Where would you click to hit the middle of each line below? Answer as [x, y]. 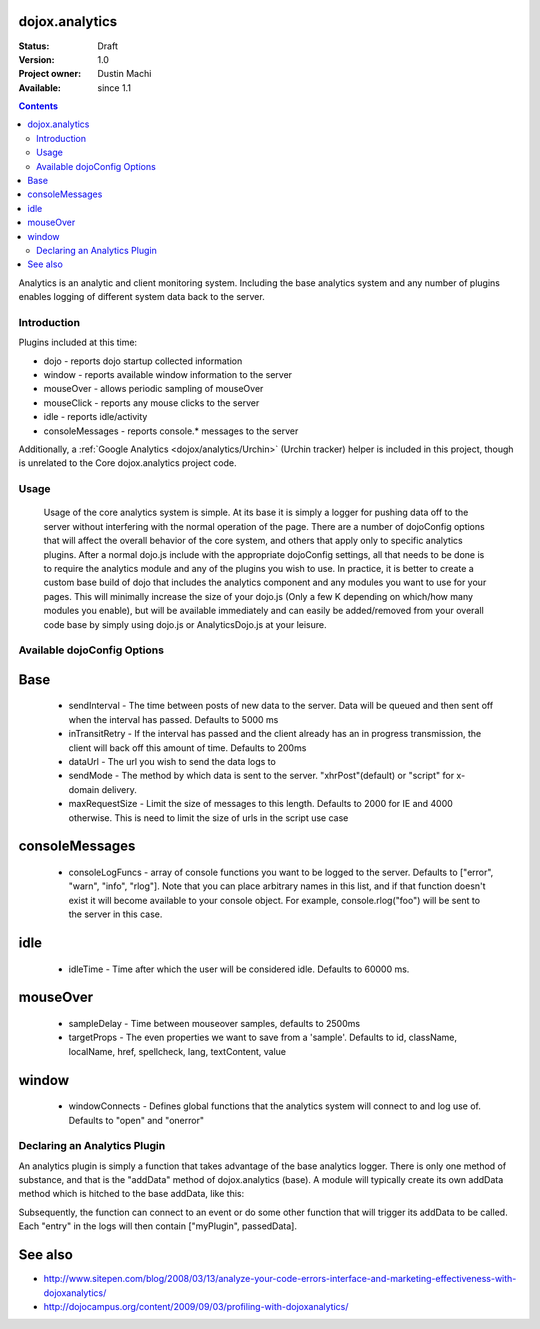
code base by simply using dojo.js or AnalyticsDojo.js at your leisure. [185, 624]
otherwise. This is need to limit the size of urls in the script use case [208, 817]
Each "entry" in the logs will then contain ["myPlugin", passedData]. [157, 1226]
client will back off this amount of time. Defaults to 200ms [187, 747]
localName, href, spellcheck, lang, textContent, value [177, 1051]
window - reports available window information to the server [168, 375]
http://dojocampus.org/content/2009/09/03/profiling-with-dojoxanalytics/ [196, 1306]
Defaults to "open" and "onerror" [136, 1120]
